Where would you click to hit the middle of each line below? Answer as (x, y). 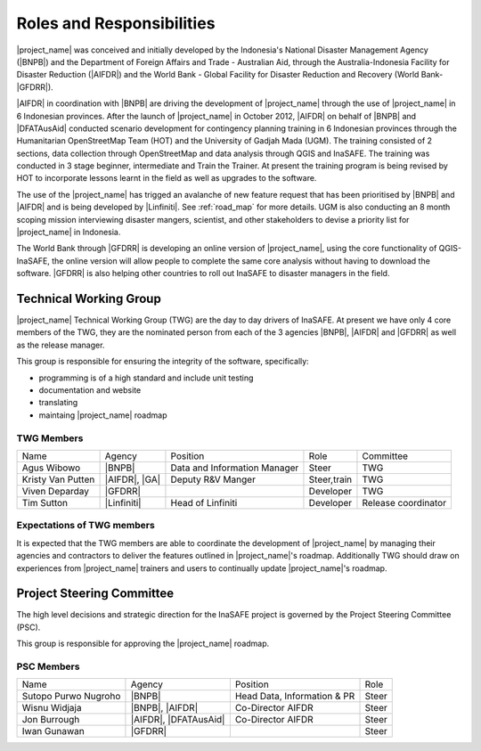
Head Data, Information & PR (295, 697)
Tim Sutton (45, 502)
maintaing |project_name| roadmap (103, 415)
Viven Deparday (55, 491)
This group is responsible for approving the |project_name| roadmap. (143, 644)
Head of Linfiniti (204, 502)
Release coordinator (404, 502)
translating (58, 403)
